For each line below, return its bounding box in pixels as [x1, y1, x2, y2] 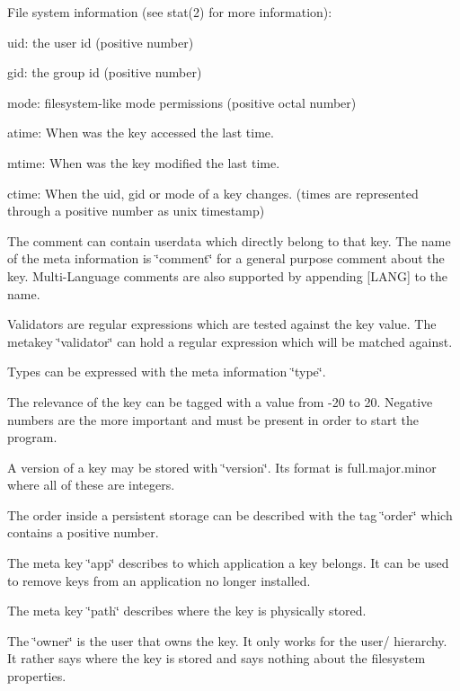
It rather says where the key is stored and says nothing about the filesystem [7, 649, 426, 668]
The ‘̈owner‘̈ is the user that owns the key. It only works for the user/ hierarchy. [7, 631, 447, 650]
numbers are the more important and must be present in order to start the [7, 410, 419, 429]
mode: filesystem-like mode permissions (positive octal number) [7, 93, 357, 111]
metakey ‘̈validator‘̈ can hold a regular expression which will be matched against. [7, 332, 453, 350]
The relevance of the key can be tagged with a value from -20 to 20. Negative [7, 392, 433, 411]
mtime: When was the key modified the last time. [7, 153, 280, 172]
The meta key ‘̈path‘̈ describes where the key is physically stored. [7, 601, 367, 620]
